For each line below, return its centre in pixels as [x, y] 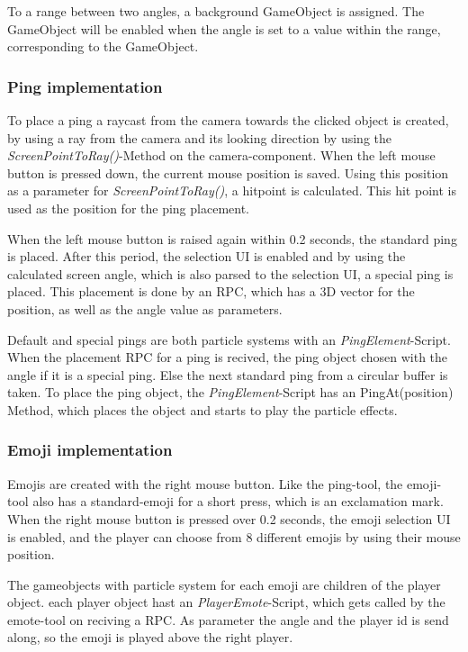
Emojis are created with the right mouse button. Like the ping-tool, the [205, 483]
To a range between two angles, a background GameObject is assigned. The [216, 11]
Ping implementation [85, 86]
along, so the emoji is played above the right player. [150, 637]
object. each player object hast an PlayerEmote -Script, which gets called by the [226, 602]
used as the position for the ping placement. [128, 208]
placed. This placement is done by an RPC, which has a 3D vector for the [211, 291]
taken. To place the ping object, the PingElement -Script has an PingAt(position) [230, 392]
